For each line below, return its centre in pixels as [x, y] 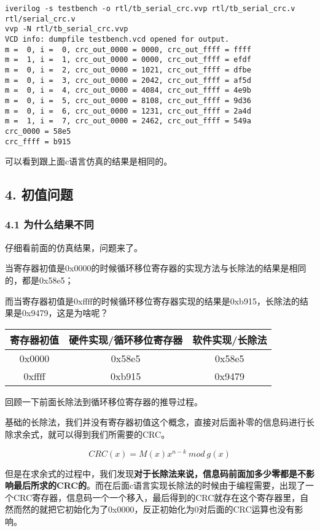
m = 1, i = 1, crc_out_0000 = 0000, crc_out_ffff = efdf [128, 60]
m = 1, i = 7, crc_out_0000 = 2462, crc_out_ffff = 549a [128, 121]
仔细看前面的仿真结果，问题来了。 [74, 247]
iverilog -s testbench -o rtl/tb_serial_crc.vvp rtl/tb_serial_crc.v [150, 9]
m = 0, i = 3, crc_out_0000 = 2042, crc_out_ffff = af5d [128, 80]
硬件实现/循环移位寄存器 [126, 339]
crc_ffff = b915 [38, 141]
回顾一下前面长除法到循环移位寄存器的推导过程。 [104, 401]
